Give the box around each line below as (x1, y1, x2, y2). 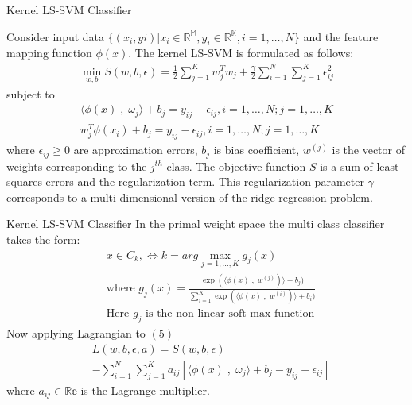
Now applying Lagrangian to (6, 325, 146, 341)
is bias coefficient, (213, 141, 300, 158)
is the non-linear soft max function (146, 308, 315, 320)
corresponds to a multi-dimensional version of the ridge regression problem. (6, 188, 373, 205)
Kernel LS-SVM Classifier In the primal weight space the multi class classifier (6, 215, 385, 232)
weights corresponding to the (6, 157, 147, 174)
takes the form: (6, 230, 80, 247)
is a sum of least (320, 157, 399, 174)
